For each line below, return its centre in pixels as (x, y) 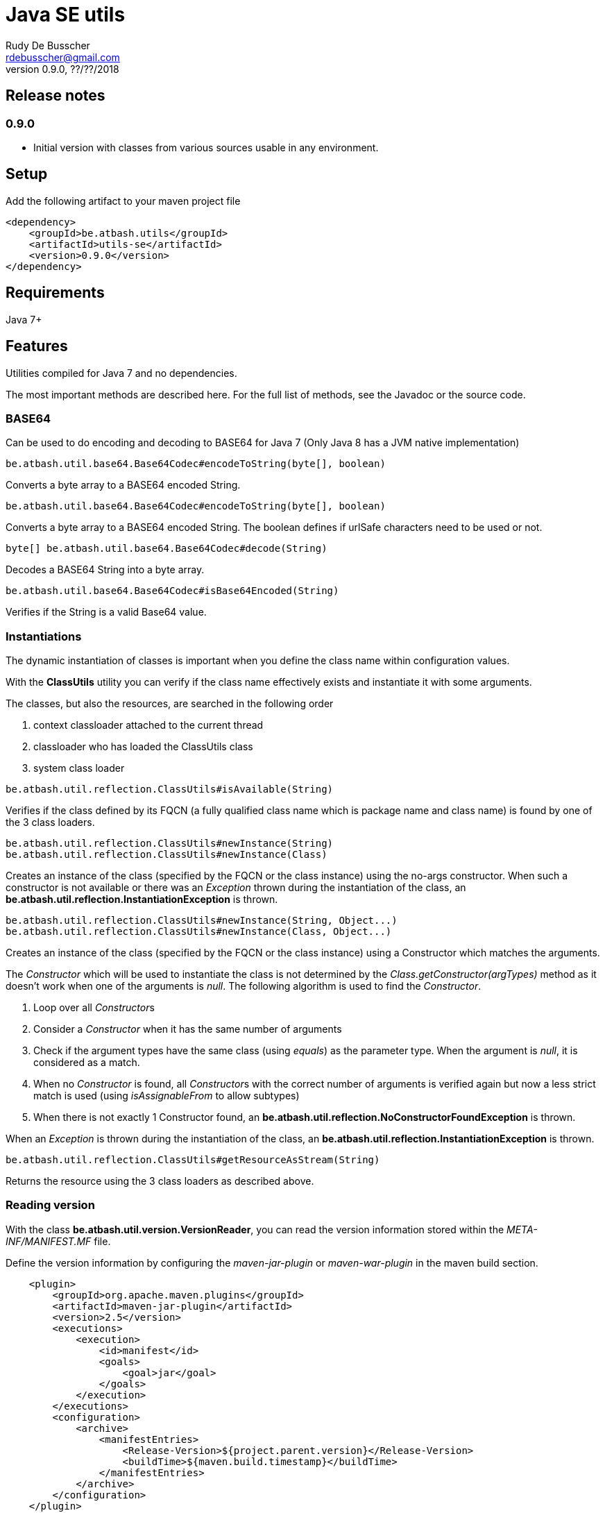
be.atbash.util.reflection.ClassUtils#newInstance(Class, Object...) (199, 931)
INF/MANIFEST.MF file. (58, 1241)
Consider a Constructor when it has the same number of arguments (188, 1029)
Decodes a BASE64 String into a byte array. (105, 570)
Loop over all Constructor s (94, 1007)
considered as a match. (87, 1062)
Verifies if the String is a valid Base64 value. (106, 612)
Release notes (56, 96)
